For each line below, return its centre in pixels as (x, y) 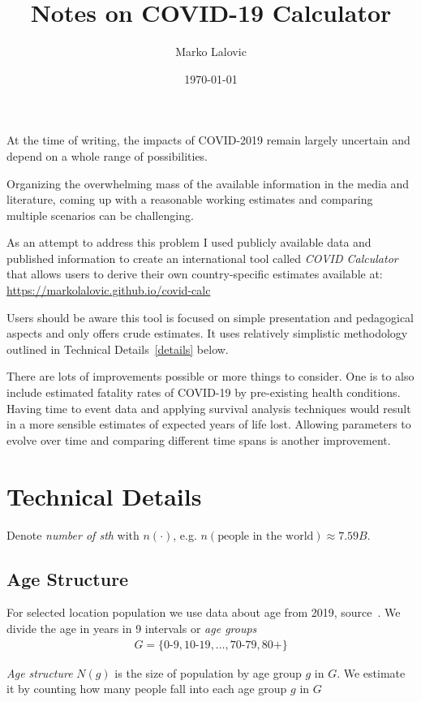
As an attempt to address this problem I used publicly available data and (189, 242)
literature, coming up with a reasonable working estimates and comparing (190, 199)
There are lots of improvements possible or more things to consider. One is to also (210, 376)
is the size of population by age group (208, 672)
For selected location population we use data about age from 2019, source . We (204, 612)
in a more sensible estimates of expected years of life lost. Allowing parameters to (209, 424)
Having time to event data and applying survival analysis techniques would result (209, 408)
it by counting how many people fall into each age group (147, 689)
